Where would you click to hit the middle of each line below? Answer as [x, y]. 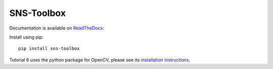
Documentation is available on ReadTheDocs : [57, 28]
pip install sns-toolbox [49, 48]
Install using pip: [27, 37]
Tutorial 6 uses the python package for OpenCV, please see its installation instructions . [100, 59]
